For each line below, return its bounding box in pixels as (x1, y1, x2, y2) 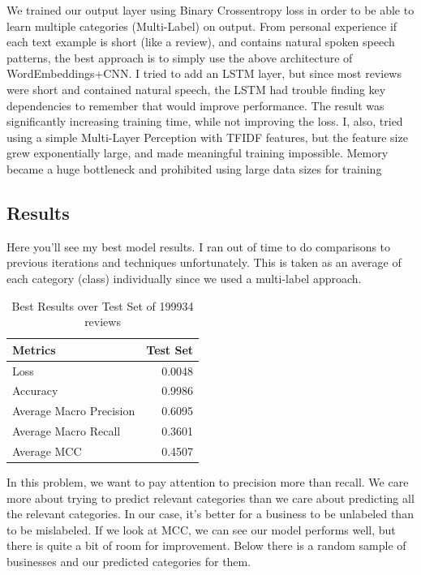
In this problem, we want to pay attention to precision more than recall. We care (6, 474, 409, 491)
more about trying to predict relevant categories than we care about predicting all (6, 489, 415, 506)
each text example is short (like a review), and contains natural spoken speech (6, 33, 395, 50)
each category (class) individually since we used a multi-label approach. (6, 269, 362, 286)
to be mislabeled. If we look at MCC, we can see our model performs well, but (6, 521, 396, 538)
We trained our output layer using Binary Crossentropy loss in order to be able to (6, 2, 415, 18)
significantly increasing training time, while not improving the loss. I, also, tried (6, 113, 403, 130)
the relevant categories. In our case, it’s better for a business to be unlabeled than (6, 505, 414, 522)
